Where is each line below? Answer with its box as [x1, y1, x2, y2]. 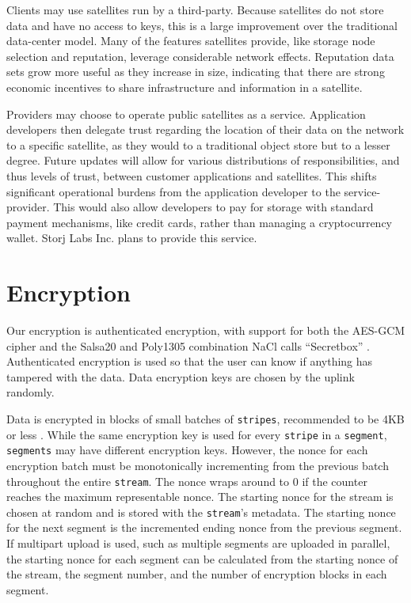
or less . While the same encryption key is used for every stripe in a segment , [6, 426, 387, 442]
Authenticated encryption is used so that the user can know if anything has [6, 353, 373, 370]
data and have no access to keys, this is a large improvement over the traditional [6, 17, 398, 33]
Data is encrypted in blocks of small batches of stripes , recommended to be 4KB [6, 411, 405, 427]
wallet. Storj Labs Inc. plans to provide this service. [6, 229, 257, 246]
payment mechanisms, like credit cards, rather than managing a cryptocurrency [6, 214, 393, 230]
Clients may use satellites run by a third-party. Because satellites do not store [6, 2, 384, 17]
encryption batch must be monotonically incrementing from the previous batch [6, 457, 389, 473]
